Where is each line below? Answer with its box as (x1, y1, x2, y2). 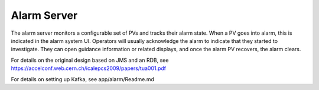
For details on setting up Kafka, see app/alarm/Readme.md (11, 75, 155, 82)
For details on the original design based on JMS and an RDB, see (11, 56, 169, 64)
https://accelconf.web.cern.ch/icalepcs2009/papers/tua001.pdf (11, 65, 167, 72)
